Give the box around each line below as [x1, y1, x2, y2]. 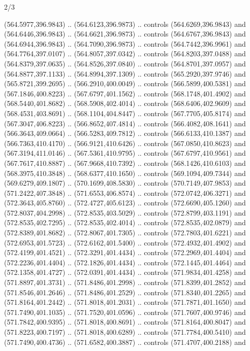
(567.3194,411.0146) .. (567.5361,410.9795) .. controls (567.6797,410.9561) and [4, 148, 246, 158]
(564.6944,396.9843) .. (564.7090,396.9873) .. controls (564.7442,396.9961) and [4, 38, 246, 49]
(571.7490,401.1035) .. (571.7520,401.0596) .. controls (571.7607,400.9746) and [4, 306, 246, 317]
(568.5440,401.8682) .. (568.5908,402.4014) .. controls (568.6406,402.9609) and [4, 98, 246, 109]
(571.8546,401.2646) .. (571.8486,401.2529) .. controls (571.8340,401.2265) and [4, 287, 246, 297]
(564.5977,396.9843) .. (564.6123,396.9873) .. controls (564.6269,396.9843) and [4, 18, 246, 29]
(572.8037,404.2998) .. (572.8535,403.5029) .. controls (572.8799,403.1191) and [4, 207, 246, 218]
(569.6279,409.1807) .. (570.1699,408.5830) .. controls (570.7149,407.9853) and [4, 178, 246, 188]
